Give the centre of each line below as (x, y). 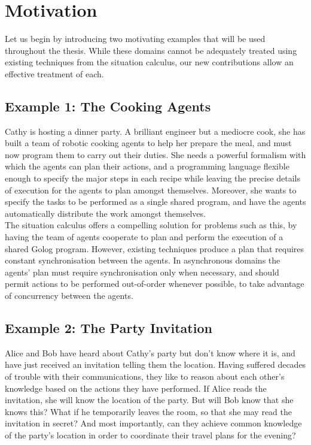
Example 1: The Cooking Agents (108, 106)
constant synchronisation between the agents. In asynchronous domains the (143, 260)
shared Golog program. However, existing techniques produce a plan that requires (155, 248)
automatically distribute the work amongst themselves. (105, 213)
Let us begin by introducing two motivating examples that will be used (135, 39)
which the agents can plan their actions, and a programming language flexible (147, 166)
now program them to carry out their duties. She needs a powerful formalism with (155, 154)
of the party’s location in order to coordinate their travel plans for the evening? (150, 435)
